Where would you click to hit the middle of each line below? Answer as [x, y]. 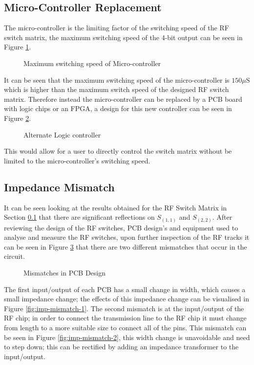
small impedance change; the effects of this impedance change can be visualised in [127, 299]
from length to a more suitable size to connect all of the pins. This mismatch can [125, 327]
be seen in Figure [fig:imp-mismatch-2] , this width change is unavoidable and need [127, 337]
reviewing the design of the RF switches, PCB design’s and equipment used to [121, 227]
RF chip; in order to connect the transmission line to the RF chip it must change [125, 318]
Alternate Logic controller [62, 134]
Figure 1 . [18, 47]
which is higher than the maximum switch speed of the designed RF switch [116, 89]
